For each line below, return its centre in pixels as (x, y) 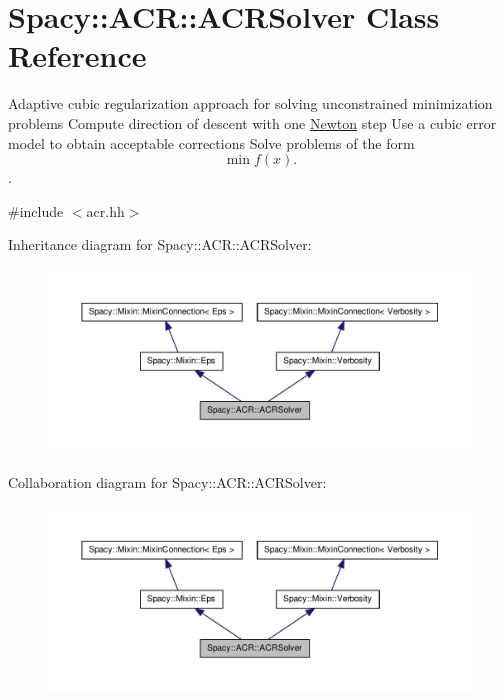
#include (36, 210)
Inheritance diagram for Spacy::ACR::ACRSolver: (160, 244)
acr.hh (105, 210)
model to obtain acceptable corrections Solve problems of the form (211, 142)
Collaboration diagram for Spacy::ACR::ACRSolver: (167, 481)
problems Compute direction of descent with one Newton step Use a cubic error (252, 122)
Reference (77, 55)
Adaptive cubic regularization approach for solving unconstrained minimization (250, 103)
